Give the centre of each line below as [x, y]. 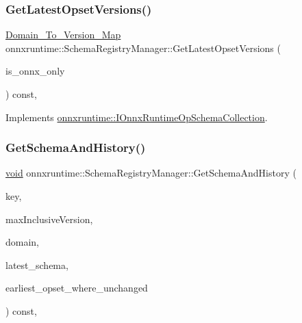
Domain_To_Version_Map [63, 35]
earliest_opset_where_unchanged [77, 288]
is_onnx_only [35, 71]
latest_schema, [37, 264]
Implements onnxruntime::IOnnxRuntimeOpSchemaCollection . [137, 117]
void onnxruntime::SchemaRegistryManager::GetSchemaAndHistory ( [151, 173]
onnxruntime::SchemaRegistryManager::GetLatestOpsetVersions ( [143, 48]
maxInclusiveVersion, [49, 219]
